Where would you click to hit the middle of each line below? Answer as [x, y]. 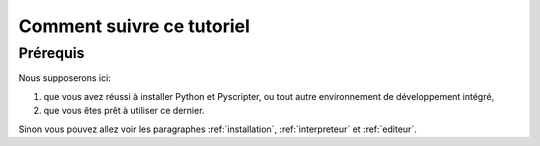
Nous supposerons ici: [65, 78]
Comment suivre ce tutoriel [134, 26]
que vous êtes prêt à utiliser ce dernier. [124, 111]
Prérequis [51, 53]
